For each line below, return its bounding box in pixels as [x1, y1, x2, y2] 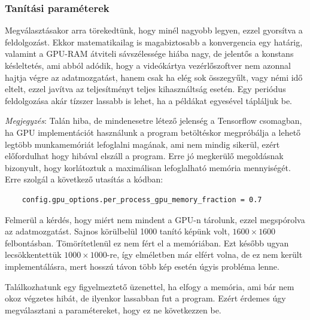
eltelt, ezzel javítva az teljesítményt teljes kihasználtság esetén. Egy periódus [5, 83, 286, 95]
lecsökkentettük [5, 248, 62, 261]
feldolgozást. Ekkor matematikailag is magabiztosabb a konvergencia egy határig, [5, 35, 303, 48]
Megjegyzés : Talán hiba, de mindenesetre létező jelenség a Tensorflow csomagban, [5, 114, 302, 127]
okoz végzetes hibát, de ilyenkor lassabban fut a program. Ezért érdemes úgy [5, 292, 286, 304]
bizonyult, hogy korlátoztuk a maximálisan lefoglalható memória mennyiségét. [5, 161, 291, 173]
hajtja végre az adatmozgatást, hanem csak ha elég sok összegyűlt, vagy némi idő [5, 71, 303, 83]
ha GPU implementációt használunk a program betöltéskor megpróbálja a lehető [5, 126, 301, 138]
